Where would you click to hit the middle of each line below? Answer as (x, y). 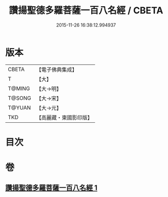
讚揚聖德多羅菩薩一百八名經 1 (51, 188)
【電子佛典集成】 (57, 70)
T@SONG (20, 98)
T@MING (19, 89)
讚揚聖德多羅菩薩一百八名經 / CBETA (86, 10)
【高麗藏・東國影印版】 (65, 117)
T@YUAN (19, 107)
